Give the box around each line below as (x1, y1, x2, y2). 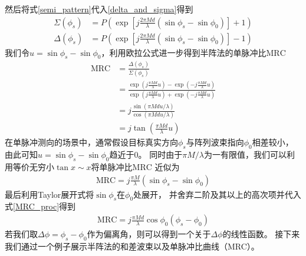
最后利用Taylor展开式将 (5, 188, 94, 200)
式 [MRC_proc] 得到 (5, 200, 76, 212)
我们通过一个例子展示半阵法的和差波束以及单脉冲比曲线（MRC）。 (5, 240, 259, 252)
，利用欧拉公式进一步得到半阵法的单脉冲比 (101, 46, 266, 58)
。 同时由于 (138, 148, 183, 161)
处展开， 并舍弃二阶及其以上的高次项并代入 (133, 188, 301, 200)
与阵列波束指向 (186, 136, 244, 148)
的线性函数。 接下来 (222, 228, 300, 240)
